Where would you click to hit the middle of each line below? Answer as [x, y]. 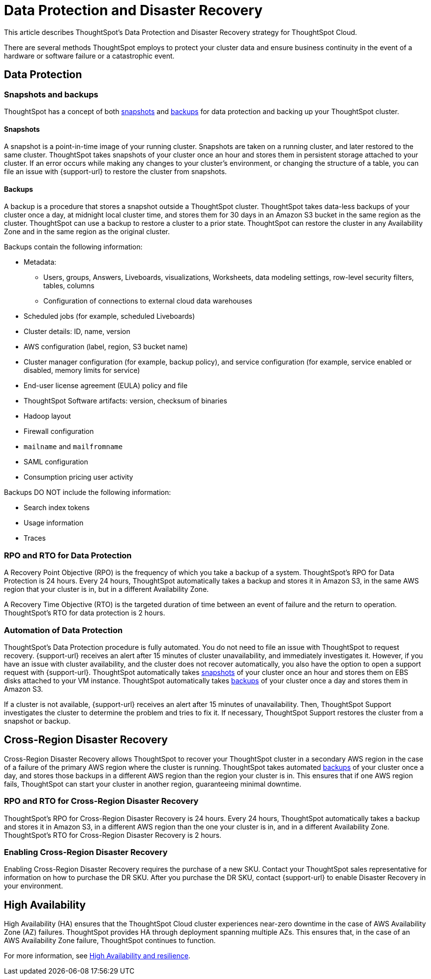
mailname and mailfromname [73, 447]
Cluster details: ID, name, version [77, 332]
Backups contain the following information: [73, 247]
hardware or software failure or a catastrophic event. [89, 56]
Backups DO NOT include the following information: [88, 492]
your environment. [33, 886]
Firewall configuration [59, 431]
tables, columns [69, 286]
